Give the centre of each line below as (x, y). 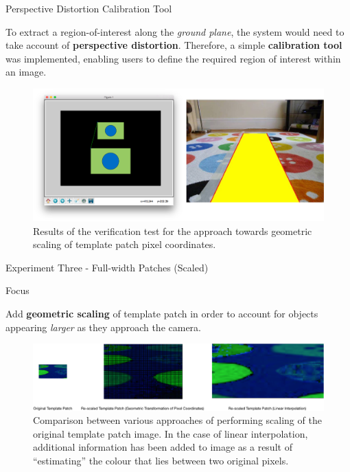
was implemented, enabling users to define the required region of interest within (173, 58)
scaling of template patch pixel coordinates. (125, 244)
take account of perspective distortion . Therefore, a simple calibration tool (174, 45)
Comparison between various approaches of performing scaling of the (177, 420)
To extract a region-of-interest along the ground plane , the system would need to (175, 31)
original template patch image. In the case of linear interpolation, (171, 433)
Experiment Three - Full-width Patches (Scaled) (107, 267)
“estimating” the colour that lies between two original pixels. (161, 460)
